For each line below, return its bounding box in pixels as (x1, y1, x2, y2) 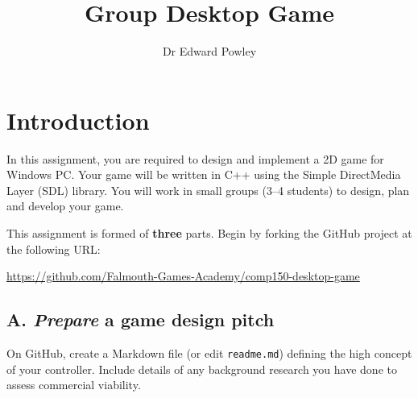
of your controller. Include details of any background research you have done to (6, 360, 397, 377)
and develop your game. (6, 197, 124, 214)
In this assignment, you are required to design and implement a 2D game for (6, 150, 384, 167)
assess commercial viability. (6, 376, 141, 393)
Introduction (6, 103, 150, 136)
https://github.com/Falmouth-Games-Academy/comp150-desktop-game (6, 267, 360, 284)
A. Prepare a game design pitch (6, 307, 275, 332)
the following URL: (6, 240, 101, 257)
